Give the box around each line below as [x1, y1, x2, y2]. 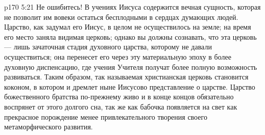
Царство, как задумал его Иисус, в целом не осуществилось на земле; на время [4, 21, 251, 32]
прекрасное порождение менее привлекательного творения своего [4, 111, 207, 122]
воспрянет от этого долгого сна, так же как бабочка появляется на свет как [4, 101, 237, 112]
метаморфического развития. [4, 121, 93, 132]
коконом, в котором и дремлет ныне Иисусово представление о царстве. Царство [4, 81, 255, 92]
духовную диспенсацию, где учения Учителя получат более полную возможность [4, 61, 257, 72]
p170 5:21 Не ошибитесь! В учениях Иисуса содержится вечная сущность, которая [4, 2, 261, 12]
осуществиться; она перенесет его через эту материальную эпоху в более [4, 51, 231, 62]
